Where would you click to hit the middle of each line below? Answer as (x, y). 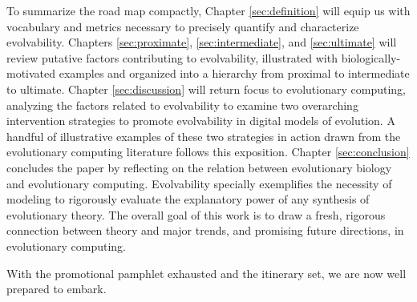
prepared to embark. (57, 289)
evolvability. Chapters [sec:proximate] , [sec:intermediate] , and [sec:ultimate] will (202, 42)
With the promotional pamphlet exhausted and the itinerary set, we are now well (206, 273)
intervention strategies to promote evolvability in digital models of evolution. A (201, 121)
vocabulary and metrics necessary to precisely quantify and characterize (183, 26)
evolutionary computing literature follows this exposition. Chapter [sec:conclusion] (208, 152)
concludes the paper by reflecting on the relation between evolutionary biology (199, 167)
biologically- (371, 57)
